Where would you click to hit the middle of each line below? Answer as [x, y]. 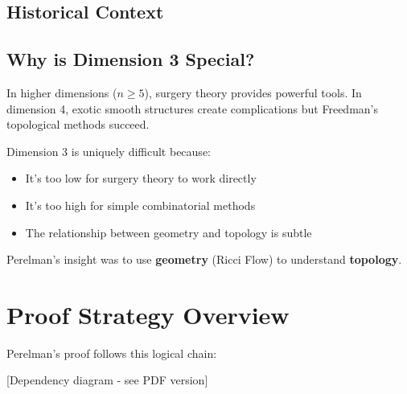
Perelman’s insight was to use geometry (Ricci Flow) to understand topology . [204, 259]
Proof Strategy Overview [148, 314]
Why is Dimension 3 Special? [131, 59]
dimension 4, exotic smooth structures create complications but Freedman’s [193, 108]
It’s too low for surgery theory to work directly [141, 178]
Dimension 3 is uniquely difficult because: [109, 151]
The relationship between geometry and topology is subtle [169, 232]
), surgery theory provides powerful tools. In [253, 92]
